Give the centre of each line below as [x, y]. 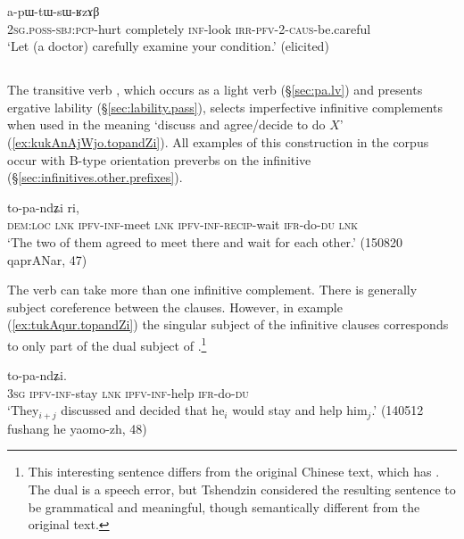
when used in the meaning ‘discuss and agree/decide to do [166, 124]
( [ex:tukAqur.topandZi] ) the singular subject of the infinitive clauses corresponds [228, 324]
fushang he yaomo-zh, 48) [77, 428]
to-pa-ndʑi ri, [43, 207]
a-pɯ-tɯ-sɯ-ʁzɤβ [54, 11]
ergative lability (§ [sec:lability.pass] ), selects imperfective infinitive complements [225, 107]
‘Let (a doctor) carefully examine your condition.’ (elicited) [168, 46]
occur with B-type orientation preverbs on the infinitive [159, 159]
